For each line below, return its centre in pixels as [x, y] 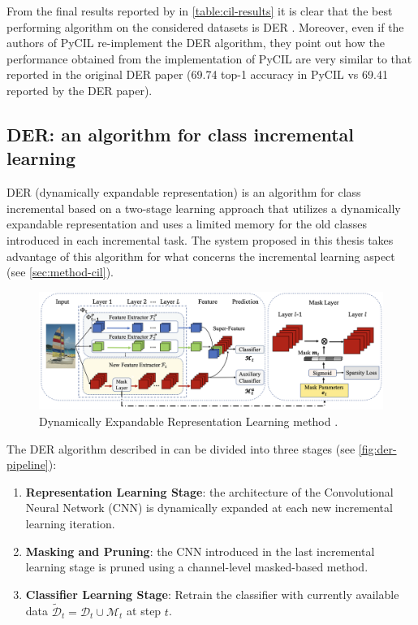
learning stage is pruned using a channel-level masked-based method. [197, 567]
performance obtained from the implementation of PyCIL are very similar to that [209, 58]
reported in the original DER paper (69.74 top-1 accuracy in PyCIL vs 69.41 [197, 74]
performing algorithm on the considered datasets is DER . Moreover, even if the [205, 26]
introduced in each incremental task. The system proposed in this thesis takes [200, 239]
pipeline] [28, 464]
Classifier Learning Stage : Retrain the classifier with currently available [212, 594]
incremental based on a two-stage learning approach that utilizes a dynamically [204, 208]
